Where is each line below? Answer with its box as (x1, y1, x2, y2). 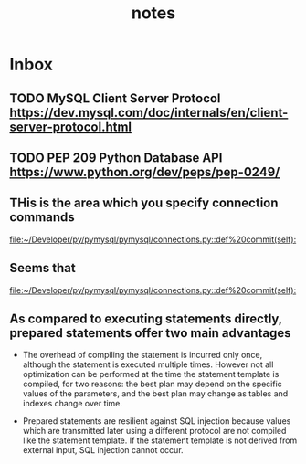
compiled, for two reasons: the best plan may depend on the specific (22, 378, 283, 390)
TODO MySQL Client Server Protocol (9, 90, 221, 106)
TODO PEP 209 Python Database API (9, 150, 223, 165)
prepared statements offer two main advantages (9, 325, 291, 341)
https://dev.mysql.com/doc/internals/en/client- (9, 104, 289, 121)
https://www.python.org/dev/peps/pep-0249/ (9, 163, 280, 180)
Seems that (9, 260, 76, 276)
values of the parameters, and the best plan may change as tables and (22, 388, 289, 399)
